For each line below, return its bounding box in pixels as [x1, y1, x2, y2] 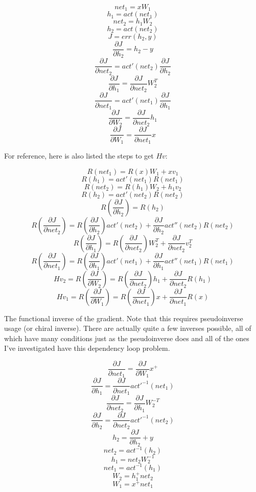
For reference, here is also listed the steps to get [4, 150, 154, 161]
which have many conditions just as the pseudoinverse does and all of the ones [4, 332, 249, 343]
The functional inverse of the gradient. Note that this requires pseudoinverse [4, 312, 243, 323]
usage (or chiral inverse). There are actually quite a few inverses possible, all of [4, 323, 251, 333]
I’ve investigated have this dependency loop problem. [4, 343, 170, 353]
